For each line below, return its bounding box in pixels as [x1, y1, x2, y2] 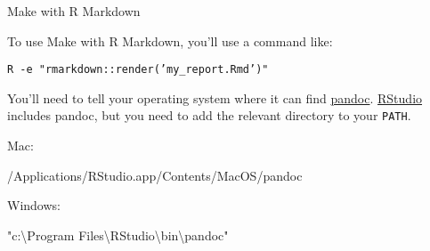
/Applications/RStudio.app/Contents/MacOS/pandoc [7, 166, 303, 184]
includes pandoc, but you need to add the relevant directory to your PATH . [7, 106, 411, 125]
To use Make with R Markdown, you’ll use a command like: [7, 31, 333, 50]
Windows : [7, 196, 61, 215]
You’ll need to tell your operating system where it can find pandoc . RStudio [7, 88, 423, 107]
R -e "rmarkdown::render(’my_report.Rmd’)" [7, 63, 269, 77]
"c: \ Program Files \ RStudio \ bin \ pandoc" [7, 225, 229, 244]
